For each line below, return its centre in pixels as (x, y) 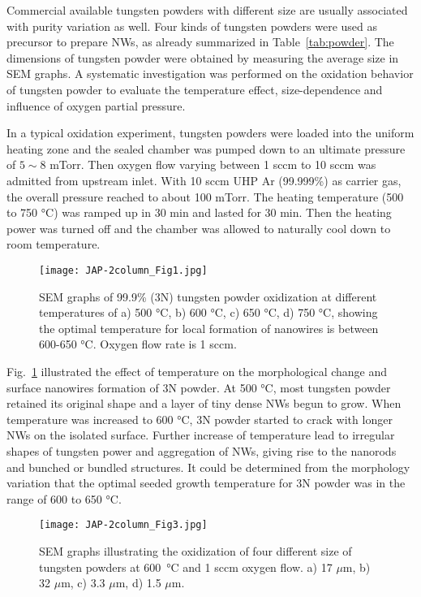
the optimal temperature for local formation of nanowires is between (209, 328)
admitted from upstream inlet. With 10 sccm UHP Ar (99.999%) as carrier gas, (204, 180)
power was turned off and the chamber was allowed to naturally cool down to (199, 228)
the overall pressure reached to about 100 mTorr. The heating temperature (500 (205, 196)
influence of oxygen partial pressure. (96, 105)
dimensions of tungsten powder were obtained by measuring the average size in (203, 57)
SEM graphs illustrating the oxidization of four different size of (195, 550)
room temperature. (54, 244)
